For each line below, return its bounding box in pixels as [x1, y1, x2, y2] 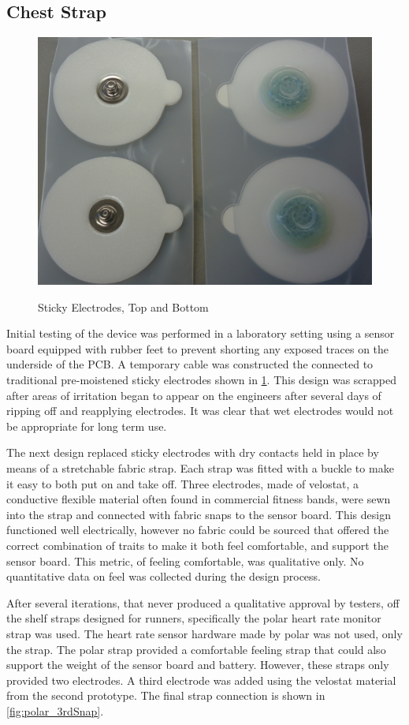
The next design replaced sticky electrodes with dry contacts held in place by [6, 444, 379, 461]
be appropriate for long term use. [6, 417, 167, 434]
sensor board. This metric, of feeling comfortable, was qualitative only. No [6, 552, 364, 569]
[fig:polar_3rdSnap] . [6, 702, 104, 719]
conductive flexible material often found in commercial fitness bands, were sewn [6, 491, 391, 507]
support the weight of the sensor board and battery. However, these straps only [6, 656, 389, 673]
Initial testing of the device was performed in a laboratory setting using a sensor [6, 325, 395, 342]
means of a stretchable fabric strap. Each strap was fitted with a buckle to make [6, 460, 394, 476]
